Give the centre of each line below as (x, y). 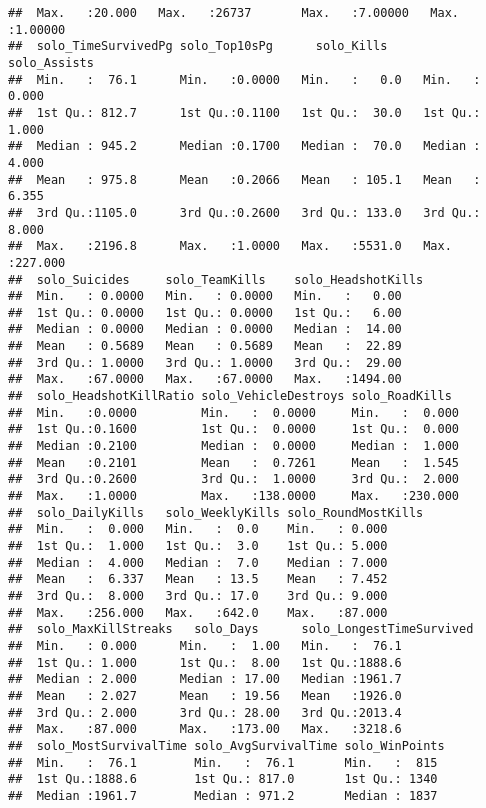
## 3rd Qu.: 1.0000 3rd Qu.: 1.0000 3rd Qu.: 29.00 (205, 362)
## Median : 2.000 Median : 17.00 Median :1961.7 (205, 679)
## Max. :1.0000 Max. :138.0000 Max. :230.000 (234, 496)
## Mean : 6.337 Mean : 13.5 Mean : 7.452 (198, 579)
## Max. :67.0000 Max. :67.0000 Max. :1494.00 (205, 379)
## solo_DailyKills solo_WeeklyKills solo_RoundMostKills (216, 512)
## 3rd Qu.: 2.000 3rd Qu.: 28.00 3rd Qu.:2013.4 (205, 712)
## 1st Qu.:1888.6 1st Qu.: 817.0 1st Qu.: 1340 (223, 779)
